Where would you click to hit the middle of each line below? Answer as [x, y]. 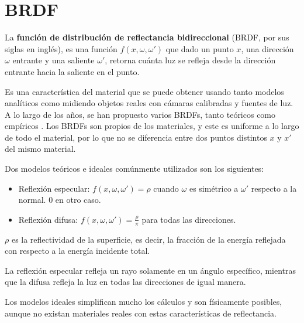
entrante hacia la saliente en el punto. [72, 71]
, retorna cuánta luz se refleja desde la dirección [190, 60]
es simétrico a [214, 188]
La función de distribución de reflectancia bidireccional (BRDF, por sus [147, 37]
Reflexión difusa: [48, 219]
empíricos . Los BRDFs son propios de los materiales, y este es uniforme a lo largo [152, 126]
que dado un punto [200, 48]
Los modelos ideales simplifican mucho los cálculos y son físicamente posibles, [144, 302]
